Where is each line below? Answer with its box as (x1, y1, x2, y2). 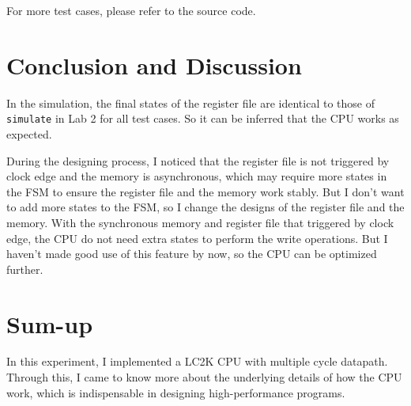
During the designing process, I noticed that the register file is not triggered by (6, 152, 390, 169)
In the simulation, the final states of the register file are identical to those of (6, 94, 375, 111)
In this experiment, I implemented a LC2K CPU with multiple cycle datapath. (6, 353, 388, 370)
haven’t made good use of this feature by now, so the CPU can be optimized (6, 245, 377, 262)
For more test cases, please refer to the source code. (6, 2, 256, 18)
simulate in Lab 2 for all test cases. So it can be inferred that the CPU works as (6, 110, 399, 127)
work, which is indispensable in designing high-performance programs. (6, 384, 345, 400)
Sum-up (6, 307, 93, 340)
